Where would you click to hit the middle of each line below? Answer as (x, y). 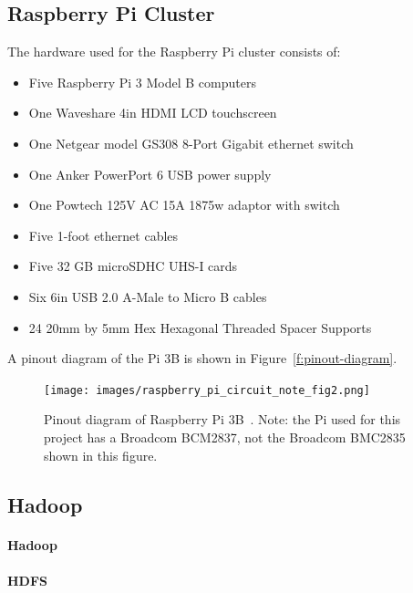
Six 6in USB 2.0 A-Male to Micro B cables (148, 296)
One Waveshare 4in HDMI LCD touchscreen (153, 113)
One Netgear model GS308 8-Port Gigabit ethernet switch (191, 143)
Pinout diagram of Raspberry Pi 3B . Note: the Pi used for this (222, 419)
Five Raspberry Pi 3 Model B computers (142, 82)
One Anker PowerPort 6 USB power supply (150, 174)
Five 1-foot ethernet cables (103, 235)
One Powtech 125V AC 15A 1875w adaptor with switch (184, 205)
